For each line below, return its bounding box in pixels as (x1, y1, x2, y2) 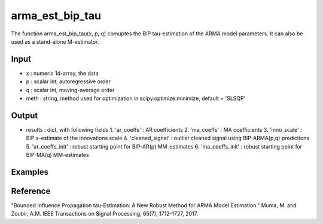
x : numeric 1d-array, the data (26, 69, 99, 77)
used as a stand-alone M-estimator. (11, 38, 99, 45)
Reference (11, 186, 51, 196)
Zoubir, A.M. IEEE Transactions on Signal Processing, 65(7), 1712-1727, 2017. (11, 210, 199, 217)
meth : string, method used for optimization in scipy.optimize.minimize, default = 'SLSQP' (26, 95, 246, 102)
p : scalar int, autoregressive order (26, 78, 111, 85)
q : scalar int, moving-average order (26, 86, 115, 93)
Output (11, 110, 38, 120)
